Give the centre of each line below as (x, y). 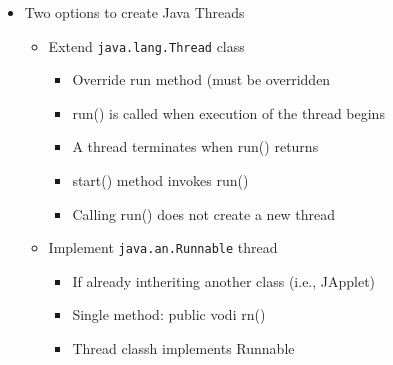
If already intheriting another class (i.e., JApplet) (224, 280)
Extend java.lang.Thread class (146, 45)
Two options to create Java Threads (134, 12)
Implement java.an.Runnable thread (163, 247)
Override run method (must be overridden (201, 79)
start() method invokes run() (160, 180)
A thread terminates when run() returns (195, 146)
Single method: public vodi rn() (169, 314)
